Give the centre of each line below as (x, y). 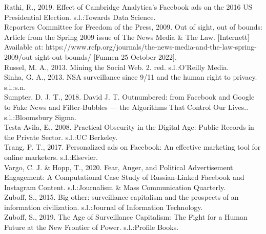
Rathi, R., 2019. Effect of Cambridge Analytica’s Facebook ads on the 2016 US (128, 7)
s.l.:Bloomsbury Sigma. (40, 117)
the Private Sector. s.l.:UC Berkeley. (61, 137)
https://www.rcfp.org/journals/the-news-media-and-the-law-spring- (151, 47)
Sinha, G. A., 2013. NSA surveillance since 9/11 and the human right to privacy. (131, 77)
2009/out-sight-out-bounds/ (48, 56)
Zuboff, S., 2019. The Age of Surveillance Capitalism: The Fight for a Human (126, 217)
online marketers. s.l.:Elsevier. (51, 157)
